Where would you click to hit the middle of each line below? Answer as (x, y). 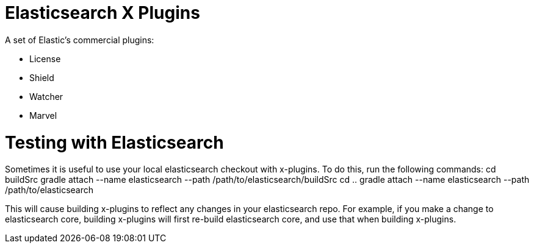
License (45, 58)
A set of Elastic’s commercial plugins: (80, 40)
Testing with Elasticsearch (114, 142)
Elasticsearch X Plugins (103, 13)
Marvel (43, 115)
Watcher (46, 96)
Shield (42, 77)
